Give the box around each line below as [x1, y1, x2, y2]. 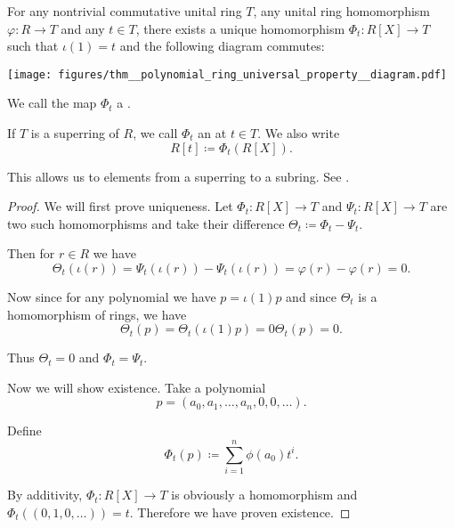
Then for [7, 244, 55, 263]
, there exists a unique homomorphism [135, 19, 345, 37]
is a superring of [30, 124, 119, 142]
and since [286, 288, 336, 305]
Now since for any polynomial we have [7, 288, 216, 305]
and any [61, 19, 105, 37]
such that [7, 37, 59, 55]
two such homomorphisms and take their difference [7, 214, 285, 232]
